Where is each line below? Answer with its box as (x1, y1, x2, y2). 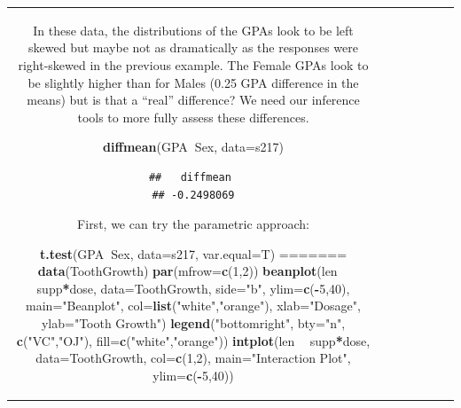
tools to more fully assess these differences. (77, 107, 309, 126)
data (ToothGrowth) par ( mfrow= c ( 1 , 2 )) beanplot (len (37, 262, 338, 280)
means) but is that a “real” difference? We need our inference (27, 90, 360, 109)
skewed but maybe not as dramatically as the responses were (28, 38, 358, 57)
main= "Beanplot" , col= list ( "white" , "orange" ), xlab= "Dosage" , (26, 296, 361, 315)
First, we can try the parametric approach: (77, 215, 309, 233)
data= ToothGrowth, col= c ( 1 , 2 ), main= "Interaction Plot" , (35, 349, 351, 367)
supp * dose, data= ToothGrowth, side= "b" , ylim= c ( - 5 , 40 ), (36, 279, 350, 297)
